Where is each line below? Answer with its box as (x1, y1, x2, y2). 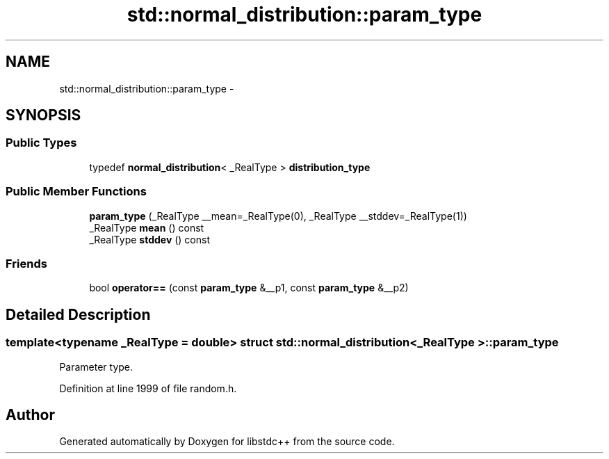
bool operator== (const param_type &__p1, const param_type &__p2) (89, 282, 409, 294)
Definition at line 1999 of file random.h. (59, 382, 237, 394)
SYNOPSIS (6, 106, 81, 124)
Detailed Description (6, 305, 151, 323)
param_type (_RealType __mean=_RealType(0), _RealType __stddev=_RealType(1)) (89, 209, 467, 222)
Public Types (6, 136, 77, 150)
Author (6, 405, 55, 424)
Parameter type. (59, 360, 133, 373)
